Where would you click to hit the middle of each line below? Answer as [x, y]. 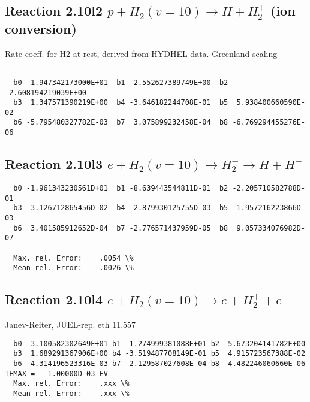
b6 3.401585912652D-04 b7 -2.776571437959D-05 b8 [121, 228]
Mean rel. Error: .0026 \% [73, 268]
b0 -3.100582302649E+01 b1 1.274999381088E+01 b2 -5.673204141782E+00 [159, 344]
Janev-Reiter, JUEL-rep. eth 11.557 [70, 324]
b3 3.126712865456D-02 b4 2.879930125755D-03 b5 [121, 208]
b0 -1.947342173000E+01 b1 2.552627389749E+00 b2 [121, 82]
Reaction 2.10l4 [54, 299]
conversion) [41, 28]
